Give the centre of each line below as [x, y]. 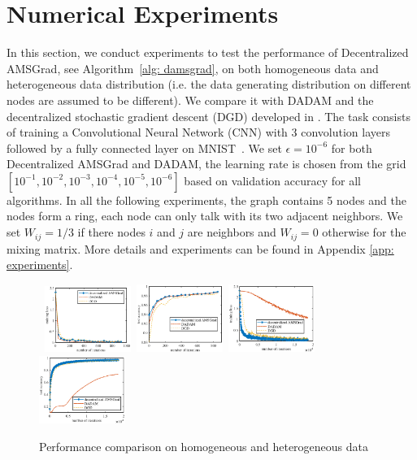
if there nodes [111, 232]
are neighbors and [232, 232]
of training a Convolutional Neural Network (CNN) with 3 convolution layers [198, 132]
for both [352, 148]
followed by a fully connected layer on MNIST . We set [144, 148]
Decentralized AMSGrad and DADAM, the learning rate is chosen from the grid [206, 164]
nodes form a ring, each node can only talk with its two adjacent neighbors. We [205, 216]
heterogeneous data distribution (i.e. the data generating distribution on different [209, 84]
